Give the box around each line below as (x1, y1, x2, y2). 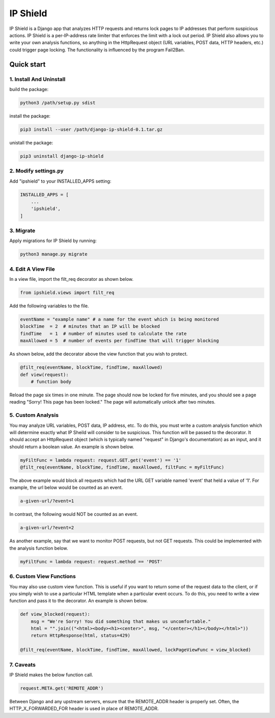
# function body (31, 379, 71, 385)
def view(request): (20, 371, 69, 378)
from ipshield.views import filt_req (20, 290, 115, 296)
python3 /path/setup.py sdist (20, 100, 96, 105)
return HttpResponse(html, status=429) (31, 633, 131, 639)
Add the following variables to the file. (9, 303, 89, 309)
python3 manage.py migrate (20, 251, 88, 257)
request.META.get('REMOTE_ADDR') (20, 685, 104, 691)
